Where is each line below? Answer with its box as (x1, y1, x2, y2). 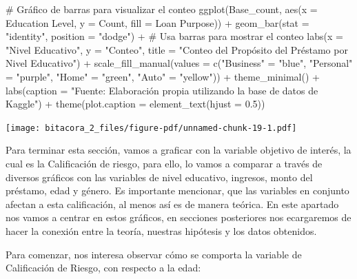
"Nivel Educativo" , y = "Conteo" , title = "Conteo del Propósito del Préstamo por (6, 42, 348, 56)
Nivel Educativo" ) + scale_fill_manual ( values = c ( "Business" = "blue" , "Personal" (6, 56, 353, 70)
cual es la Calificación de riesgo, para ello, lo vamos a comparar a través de (6, 156, 323, 170)
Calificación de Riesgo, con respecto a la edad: (6, 260, 201, 275)
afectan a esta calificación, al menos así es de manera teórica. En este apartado (6, 196, 339, 211)
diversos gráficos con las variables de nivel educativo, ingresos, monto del (6, 169, 313, 184)
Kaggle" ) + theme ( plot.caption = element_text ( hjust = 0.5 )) (6, 96, 265, 111)
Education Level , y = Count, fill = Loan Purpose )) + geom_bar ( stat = (6, 15, 309, 30)
